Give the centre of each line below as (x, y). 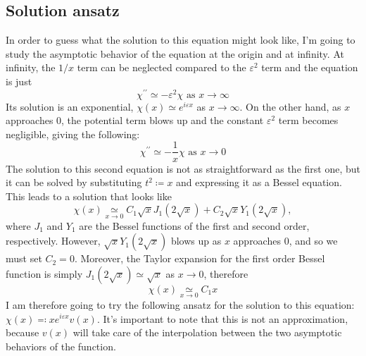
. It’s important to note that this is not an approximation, (222, 318)
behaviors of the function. (61, 346)
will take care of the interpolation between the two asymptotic (207, 332)
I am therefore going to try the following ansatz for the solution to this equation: (180, 304)
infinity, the (31, 67)
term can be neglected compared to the (162, 67)
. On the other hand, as (290, 106)
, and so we (313, 241)
